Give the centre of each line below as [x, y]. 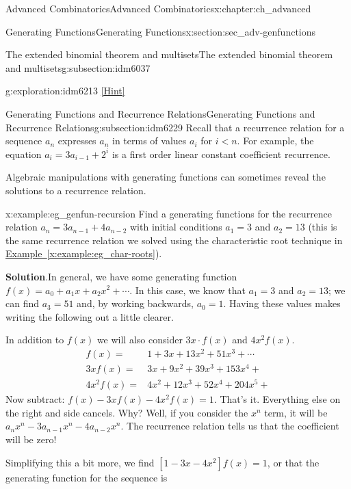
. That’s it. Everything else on [277, 399]
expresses [77, 141]
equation [24, 154]
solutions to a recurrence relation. [76, 190]
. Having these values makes [282, 303]
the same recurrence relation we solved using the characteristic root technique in [174, 240]
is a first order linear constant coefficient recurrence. [221, 154]
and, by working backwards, [135, 303]
